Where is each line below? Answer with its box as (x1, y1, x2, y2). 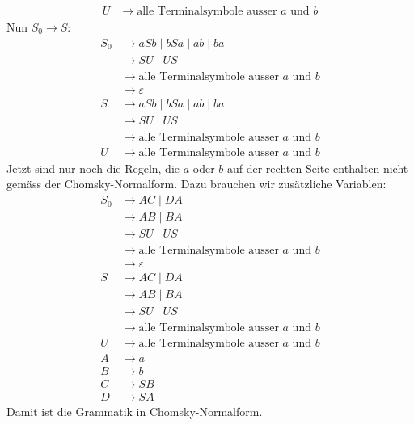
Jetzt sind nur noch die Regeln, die (6, 159, 180, 176)
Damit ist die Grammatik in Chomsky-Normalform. (6, 402, 263, 419)
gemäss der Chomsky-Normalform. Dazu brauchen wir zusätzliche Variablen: (6, 175, 387, 192)
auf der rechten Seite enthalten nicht (226, 159, 408, 176)
